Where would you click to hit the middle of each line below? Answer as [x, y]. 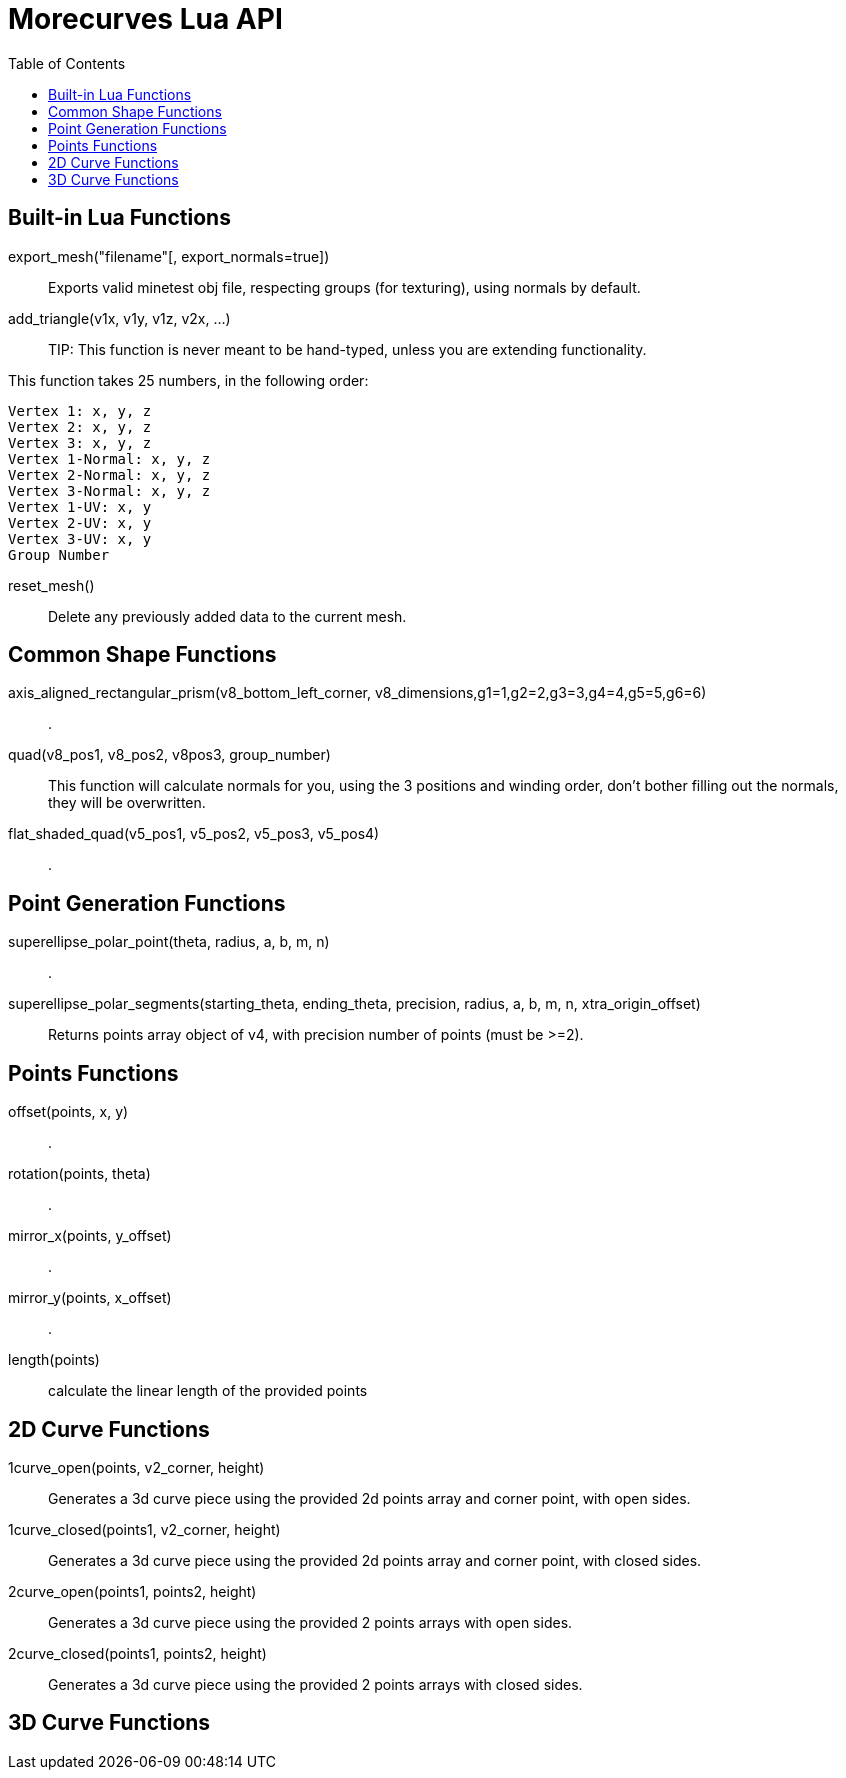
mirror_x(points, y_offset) [90, 1236]
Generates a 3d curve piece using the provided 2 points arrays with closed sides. [315, 1684]
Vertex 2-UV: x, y [80, 522]
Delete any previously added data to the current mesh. [227, 616]
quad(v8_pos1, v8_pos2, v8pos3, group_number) [169, 755]
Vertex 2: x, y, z [80, 426]
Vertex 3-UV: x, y [80, 538]
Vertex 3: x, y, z [80, 442]
